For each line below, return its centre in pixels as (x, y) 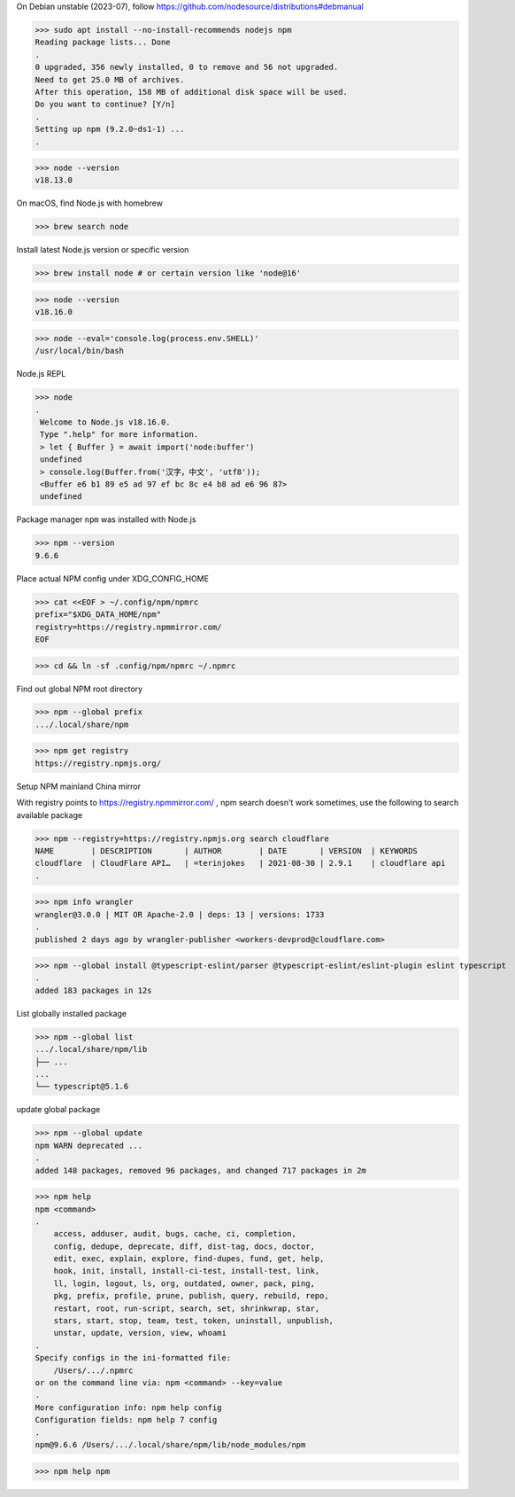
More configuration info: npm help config (128, 1407)
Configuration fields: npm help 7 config (126, 1420)
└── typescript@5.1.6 (82, 1087)
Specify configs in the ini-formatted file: (133, 1358)
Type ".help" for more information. (119, 435)
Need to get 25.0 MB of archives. (110, 79)
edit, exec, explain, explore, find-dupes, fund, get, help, (189, 1259)
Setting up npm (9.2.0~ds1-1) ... (110, 129)
